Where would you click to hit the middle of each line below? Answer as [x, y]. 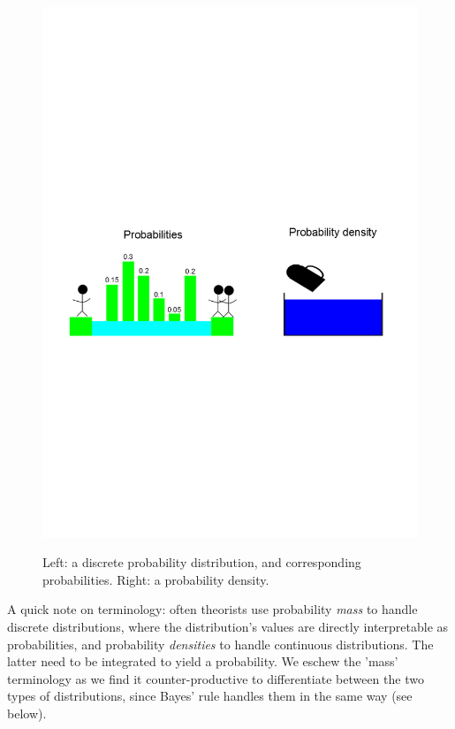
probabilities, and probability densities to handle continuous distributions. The [220, 644]
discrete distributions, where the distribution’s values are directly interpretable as [228, 627]
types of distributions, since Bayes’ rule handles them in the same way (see [210, 696]
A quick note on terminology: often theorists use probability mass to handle [212, 609]
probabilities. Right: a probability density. [156, 579]
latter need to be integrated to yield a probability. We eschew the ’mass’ [203, 661]
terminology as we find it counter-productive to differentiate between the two [216, 678]
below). [27, 714]
